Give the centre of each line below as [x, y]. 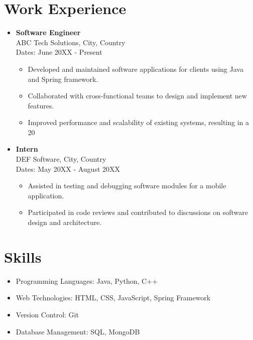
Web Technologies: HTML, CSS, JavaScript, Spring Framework [113, 298]
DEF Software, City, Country [61, 159]
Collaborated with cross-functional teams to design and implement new [137, 96]
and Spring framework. [63, 79]
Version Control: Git [47, 314]
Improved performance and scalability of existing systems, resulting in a [139, 122]
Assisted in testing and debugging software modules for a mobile [127, 186]
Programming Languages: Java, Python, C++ [87, 280]
